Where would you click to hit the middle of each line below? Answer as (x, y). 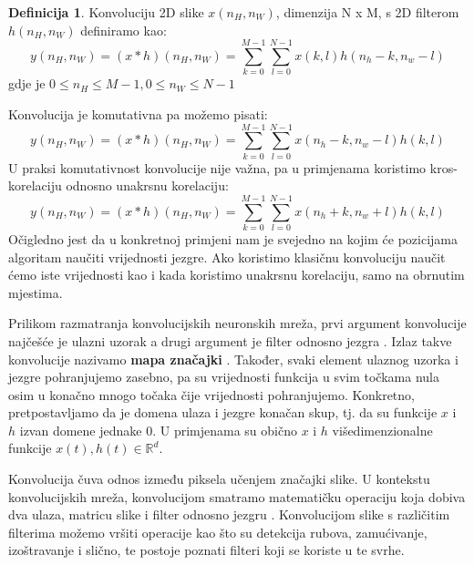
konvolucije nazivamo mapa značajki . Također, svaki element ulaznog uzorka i (233, 359)
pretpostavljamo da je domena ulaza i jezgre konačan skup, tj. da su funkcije (223, 412)
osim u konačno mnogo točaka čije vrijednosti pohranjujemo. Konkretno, (211, 394)
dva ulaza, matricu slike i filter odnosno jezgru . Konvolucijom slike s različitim (229, 514)
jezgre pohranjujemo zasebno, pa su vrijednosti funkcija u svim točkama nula (224, 377)
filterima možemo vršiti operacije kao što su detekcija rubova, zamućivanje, (218, 532)
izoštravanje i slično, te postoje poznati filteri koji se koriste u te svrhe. (206, 550)
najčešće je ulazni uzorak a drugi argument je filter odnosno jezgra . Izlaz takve (230, 340)
